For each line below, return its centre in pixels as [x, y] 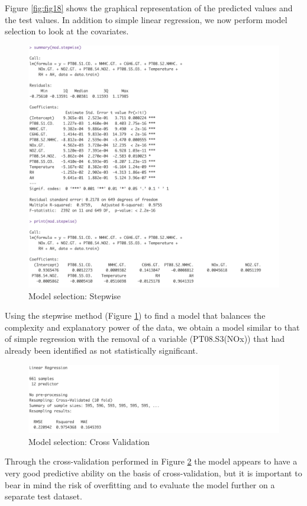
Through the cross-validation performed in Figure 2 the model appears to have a [151, 461]
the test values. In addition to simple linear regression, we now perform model [146, 19]
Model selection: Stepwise [75, 295]
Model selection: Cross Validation [89, 441]
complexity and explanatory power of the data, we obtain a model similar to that [152, 327]
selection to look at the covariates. [67, 31]
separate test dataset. [43, 496]
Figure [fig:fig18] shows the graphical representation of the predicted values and [149, 8]
